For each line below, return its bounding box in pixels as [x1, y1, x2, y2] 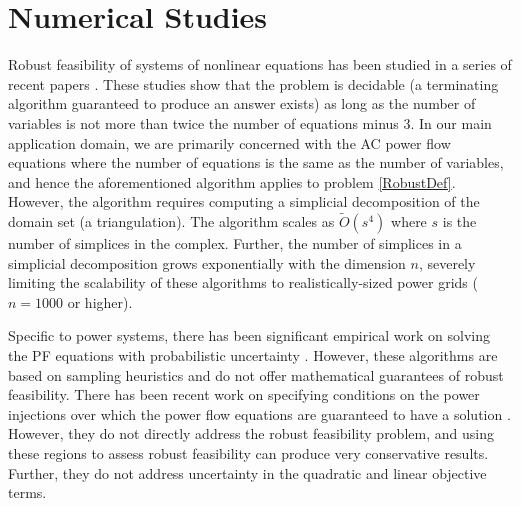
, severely [418, 252, 476, 273]
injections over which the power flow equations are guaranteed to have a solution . [8, 403, 511, 424]
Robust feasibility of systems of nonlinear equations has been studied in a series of [8, 54, 512, 75]
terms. [8, 482, 47, 503]
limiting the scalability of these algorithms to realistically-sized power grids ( [8, 272, 478, 293]
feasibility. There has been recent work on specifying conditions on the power [8, 384, 480, 405]
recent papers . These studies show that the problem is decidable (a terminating [8, 73, 499, 94]
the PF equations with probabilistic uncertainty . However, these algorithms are [8, 345, 498, 366]
